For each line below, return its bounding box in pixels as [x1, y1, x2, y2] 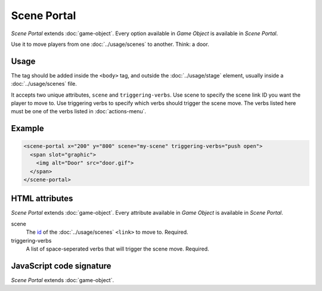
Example [11, 123, 44, 134]
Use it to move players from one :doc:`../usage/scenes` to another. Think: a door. [11, 41, 209, 48]
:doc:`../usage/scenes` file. [11, 81, 77, 88]
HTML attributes [11, 194, 73, 204]
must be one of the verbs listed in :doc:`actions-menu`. [11, 108, 146, 115]
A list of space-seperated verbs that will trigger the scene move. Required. [26, 245, 209, 253]
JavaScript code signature [11, 261, 112, 271]
